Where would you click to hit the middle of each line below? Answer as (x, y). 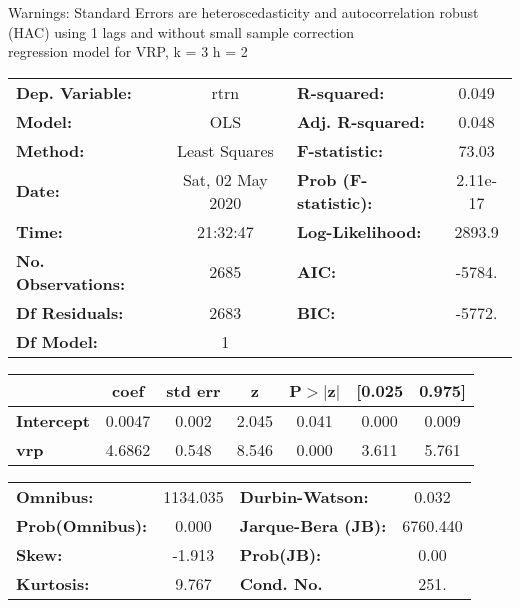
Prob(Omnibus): (82, 525)
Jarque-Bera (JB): (313, 525)
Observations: (71, 283)
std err (193, 390)
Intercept (53, 420)
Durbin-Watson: (304, 496)
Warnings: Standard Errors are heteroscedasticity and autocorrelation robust (243, 12)
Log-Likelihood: (359, 231)
